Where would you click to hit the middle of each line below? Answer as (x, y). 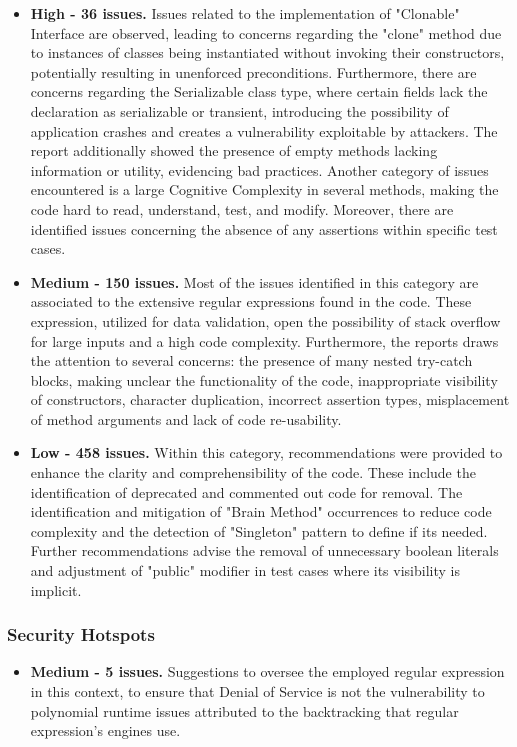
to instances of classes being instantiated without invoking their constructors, (267, 52)
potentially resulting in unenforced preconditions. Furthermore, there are (253, 71)
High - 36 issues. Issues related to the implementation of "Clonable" (245, 13)
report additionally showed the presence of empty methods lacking (234, 150)
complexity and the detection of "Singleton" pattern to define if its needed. (259, 530)
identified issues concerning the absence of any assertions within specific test (264, 228)
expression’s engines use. (105, 730)
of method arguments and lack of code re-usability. (186, 418)
